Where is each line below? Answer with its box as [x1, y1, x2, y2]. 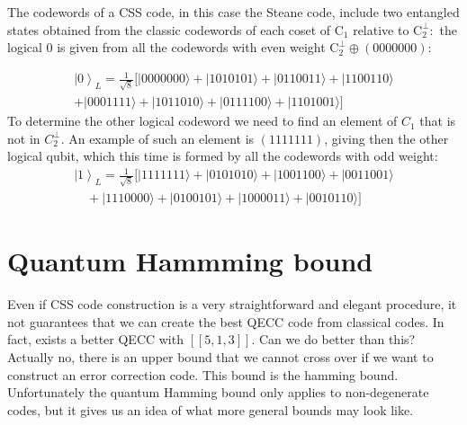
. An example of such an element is [60, 128, 255, 147]
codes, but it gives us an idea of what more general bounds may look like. [7, 400, 414, 419]
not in [7, 128, 40, 147]
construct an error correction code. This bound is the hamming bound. [7, 365, 399, 384]
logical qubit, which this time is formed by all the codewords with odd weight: [7, 146, 438, 165]
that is [419, 111, 456, 130]
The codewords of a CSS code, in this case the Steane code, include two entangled [7, 3, 460, 21]
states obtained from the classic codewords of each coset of [7, 20, 331, 39]
